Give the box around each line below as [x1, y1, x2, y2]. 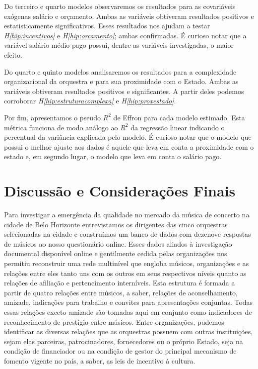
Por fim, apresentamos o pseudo [4, 112, 101, 122]
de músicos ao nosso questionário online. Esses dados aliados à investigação [4, 238, 232, 249]
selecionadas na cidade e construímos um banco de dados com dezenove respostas [4, 229, 251, 239]
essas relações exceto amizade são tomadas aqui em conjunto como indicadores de [4, 306, 252, 317]
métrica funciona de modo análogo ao [4, 122, 118, 132]
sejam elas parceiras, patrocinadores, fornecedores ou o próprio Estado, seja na [4, 336, 243, 346]
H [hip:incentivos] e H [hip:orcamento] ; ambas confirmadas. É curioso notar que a [4, 30, 247, 40]
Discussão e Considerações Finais [4, 181, 236, 201]
